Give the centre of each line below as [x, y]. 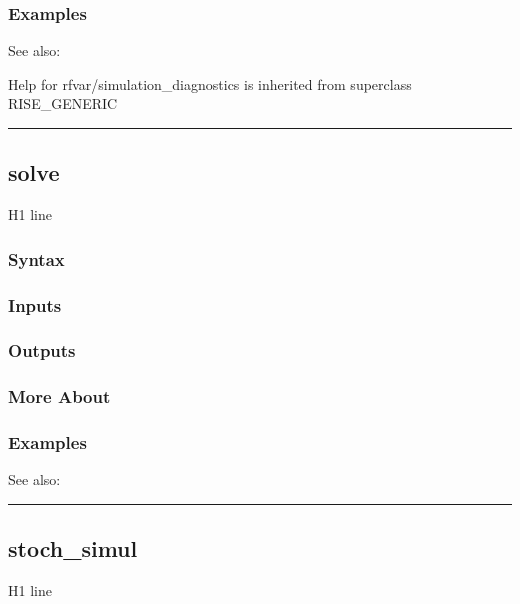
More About [59, 396]
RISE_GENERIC [63, 103]
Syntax [36, 258]
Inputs [35, 304]
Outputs [42, 350]
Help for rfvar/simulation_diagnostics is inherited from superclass [210, 83]
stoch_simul [73, 548]
